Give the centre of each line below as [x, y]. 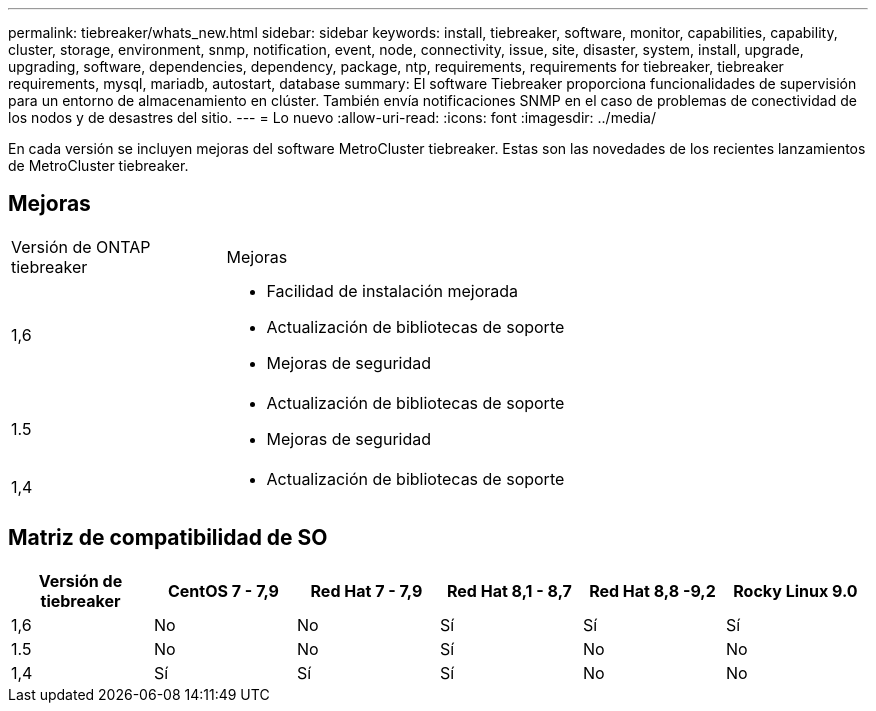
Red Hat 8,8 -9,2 [652, 590]
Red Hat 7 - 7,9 [366, 590]
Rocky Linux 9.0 [795, 590]
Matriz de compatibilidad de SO [168, 538]
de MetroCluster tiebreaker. [98, 165]
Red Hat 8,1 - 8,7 [509, 590]
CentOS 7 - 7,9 [223, 590]
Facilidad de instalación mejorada [392, 290]
